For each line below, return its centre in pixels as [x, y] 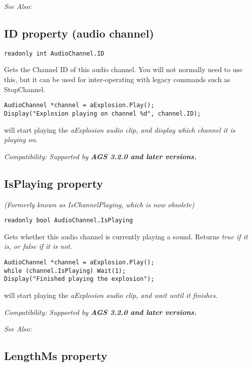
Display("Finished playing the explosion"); [79, 279]
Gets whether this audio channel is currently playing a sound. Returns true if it [126, 236]
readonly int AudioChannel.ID [54, 53]
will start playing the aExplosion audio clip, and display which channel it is [120, 129]
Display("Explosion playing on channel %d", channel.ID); [102, 113]
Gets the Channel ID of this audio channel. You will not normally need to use [123, 69]
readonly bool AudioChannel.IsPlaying [68, 221]
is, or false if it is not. [38, 246]
